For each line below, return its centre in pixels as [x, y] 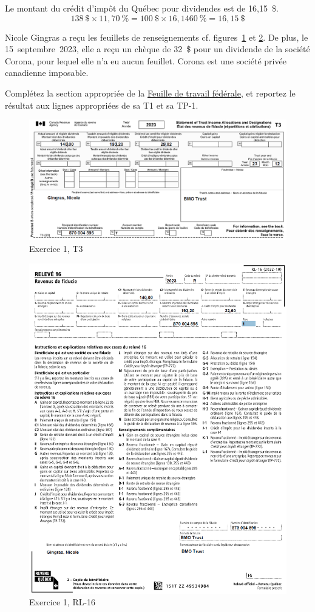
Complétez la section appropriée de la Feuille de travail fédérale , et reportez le [150, 93]
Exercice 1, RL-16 [63, 602]
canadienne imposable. [47, 73]
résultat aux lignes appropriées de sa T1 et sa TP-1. [102, 105]
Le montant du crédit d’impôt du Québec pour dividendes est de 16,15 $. [142, 8]
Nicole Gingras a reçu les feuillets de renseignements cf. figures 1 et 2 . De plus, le [157, 37]
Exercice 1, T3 [56, 249]
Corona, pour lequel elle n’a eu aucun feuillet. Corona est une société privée [146, 60]
